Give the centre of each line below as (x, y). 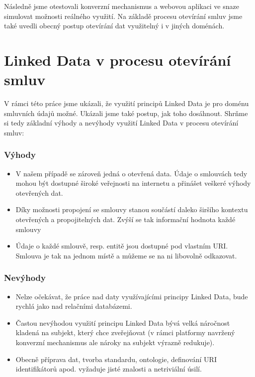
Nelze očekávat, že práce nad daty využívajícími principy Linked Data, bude (132, 296)
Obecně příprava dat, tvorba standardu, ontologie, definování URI (116, 359)
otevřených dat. (39, 192)
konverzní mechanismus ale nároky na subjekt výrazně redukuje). (115, 342)
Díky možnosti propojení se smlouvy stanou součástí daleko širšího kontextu (132, 209)
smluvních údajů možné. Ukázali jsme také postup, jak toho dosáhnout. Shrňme (126, 113)
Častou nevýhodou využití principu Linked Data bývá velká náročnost (123, 322)
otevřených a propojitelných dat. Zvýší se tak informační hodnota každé (126, 219)
